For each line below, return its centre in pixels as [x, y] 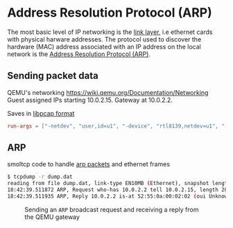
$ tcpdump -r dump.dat [40, 177]
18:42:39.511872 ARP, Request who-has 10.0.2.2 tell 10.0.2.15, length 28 [118, 190]
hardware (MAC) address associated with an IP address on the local [104, 46]
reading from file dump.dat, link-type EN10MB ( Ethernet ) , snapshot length [119, 184]
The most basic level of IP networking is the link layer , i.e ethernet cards [110, 32]
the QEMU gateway [52, 217]
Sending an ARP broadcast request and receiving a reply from [112, 209]
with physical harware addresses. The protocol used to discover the [104, 39]
